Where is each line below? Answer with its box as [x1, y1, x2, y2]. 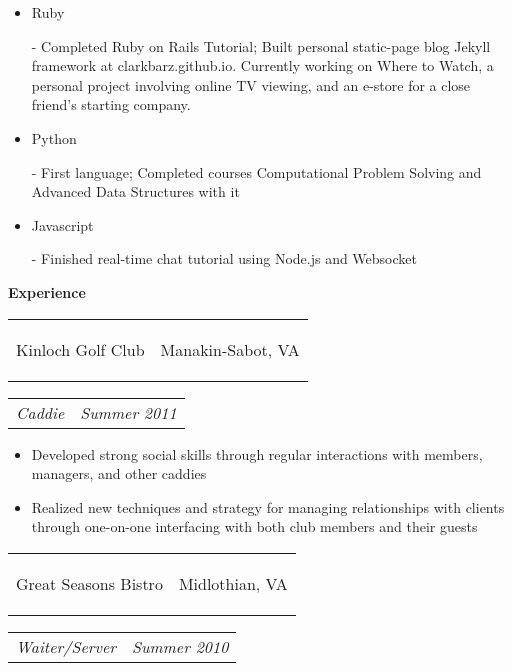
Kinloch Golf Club [16, 337, 145, 361]
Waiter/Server [16, 634, 117, 658]
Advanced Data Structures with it [31, 181, 240, 202]
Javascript [31, 214, 94, 235]
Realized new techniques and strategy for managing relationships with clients [31, 496, 505, 517]
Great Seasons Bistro [16, 571, 163, 595]
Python [31, 127, 77, 148]
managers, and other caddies [31, 463, 207, 484]
